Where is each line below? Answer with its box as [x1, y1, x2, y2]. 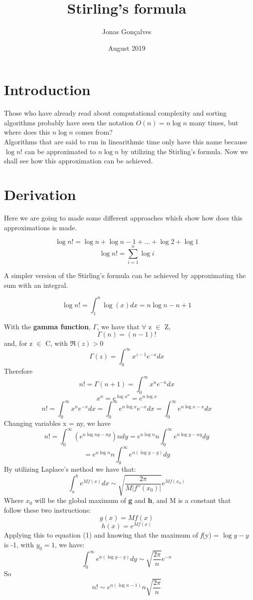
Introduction [4, 80, 91, 100]
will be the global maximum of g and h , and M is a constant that [35, 495, 231, 505]
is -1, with [4, 540, 34, 550]
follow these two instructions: [4, 504, 91, 515]
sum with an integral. [4, 280, 68, 290]
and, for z [4, 338, 33, 348]
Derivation [4, 184, 76, 204]
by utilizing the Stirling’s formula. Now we [121, 146, 248, 156]
